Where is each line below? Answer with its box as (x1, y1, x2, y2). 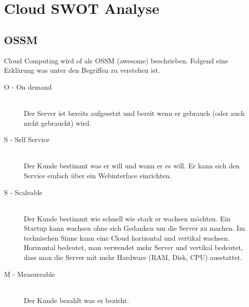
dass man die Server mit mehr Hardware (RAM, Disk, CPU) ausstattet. (24, 252, 242, 262)
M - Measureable (4, 268, 55, 279)
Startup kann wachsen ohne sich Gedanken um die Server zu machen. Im (24, 223, 245, 233)
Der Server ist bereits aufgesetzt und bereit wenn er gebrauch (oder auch (24, 107, 245, 118)
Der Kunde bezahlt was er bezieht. (24, 295, 129, 305)
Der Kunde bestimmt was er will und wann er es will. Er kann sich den (24, 160, 240, 171)
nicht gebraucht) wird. (24, 117, 92, 128)
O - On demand (4, 81, 52, 92)
